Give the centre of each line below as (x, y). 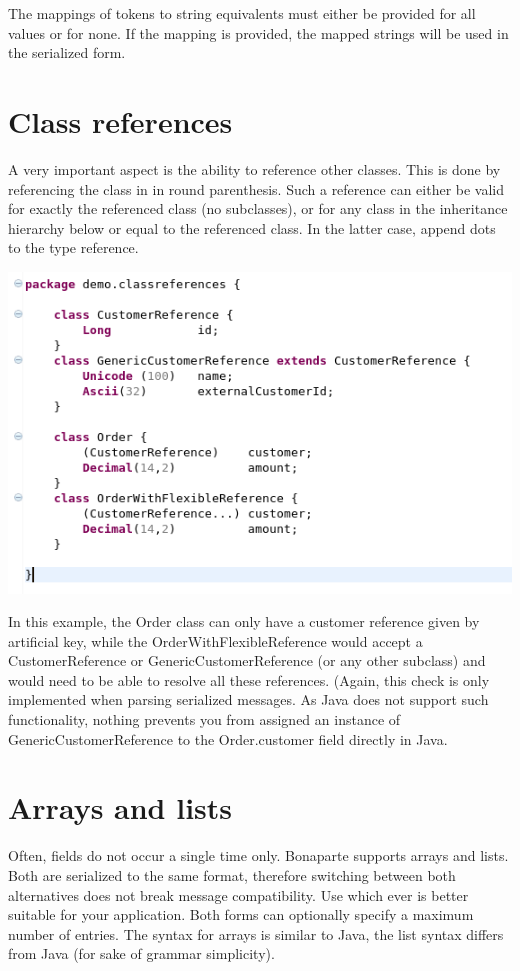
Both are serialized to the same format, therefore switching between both (232, 874)
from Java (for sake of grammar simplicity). (141, 953)
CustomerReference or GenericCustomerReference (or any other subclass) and (247, 660)
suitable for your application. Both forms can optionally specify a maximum (241, 914)
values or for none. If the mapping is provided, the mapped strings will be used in (258, 32)
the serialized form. (67, 52)
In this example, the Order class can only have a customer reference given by (244, 621)
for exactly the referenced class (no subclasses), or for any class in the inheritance (258, 208)
